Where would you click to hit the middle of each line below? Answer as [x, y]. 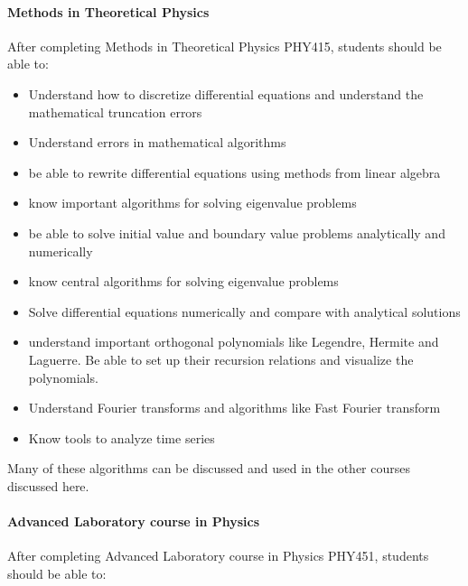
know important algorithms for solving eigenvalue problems [192, 203]
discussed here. [48, 485]
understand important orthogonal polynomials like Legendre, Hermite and [234, 342]
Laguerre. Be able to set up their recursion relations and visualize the [221, 359]
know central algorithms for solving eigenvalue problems [183, 281]
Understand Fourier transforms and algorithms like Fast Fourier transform [234, 408]
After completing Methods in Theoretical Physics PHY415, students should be [225, 46]
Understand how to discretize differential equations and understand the [226, 93]
